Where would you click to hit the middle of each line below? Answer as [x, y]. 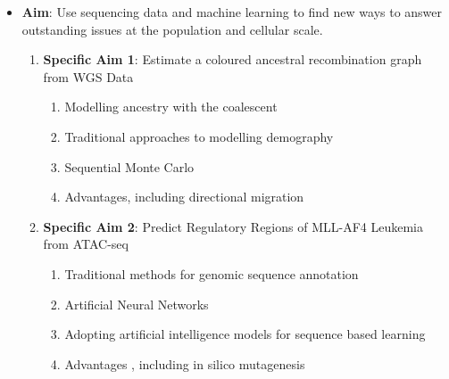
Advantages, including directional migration [184, 197]
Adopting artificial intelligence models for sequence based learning [245, 334]
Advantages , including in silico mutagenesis [185, 363]
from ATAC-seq [86, 244]
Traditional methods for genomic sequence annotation [212, 273]
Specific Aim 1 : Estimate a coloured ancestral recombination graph [233, 59]
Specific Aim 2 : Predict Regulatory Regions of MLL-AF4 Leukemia [233, 226]
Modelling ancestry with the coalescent [171, 107]
